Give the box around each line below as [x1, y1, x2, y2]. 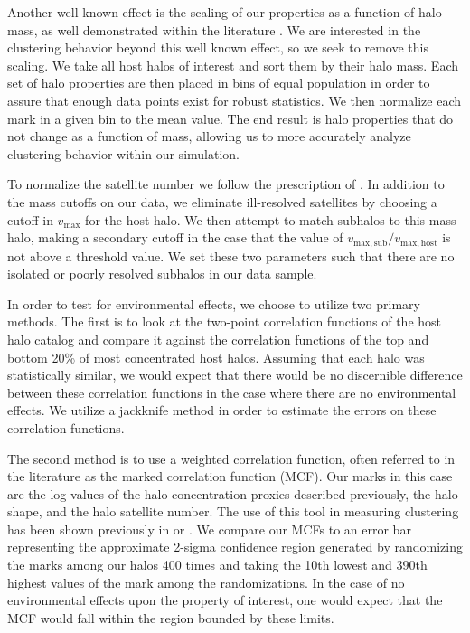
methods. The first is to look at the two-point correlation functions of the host [7, 312, 442, 331]
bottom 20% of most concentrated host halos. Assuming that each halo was [7, 347, 425, 366]
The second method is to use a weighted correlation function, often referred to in [7, 449, 456, 468]
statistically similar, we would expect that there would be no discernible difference [7, 365, 463, 384]
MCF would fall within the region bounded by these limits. [7, 608, 334, 627]
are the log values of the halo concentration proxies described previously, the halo [7, 484, 458, 503]
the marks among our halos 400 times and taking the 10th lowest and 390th [7, 555, 428, 574]
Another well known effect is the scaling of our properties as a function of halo [7, 3, 442, 21]
